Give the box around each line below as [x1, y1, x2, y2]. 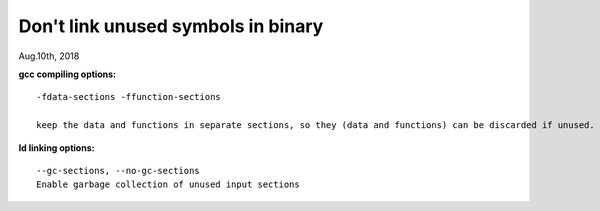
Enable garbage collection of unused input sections [36, 179, 300, 190]
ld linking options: [18, 141, 95, 154]
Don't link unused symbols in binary [18, 15, 324, 37]
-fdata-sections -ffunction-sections [36, 91, 222, 103]
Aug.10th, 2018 [18, 50, 80, 62]
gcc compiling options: [18, 68, 117, 80]
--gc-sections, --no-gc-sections [36, 165, 200, 176]
